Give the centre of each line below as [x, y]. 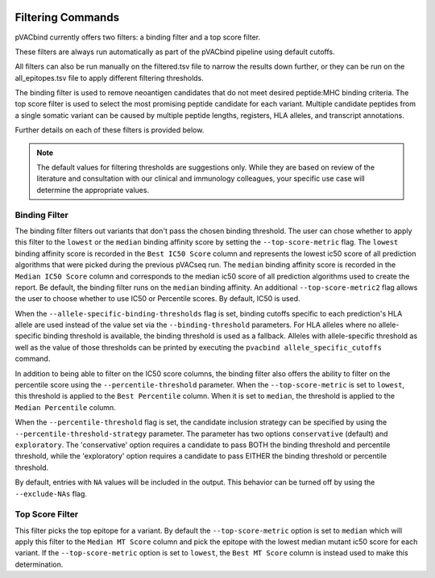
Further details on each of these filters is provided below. [110, 130]
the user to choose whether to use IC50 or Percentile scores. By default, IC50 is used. [158, 299]
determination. [39, 564]
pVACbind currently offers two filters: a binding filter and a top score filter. [138, 37]
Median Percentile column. [65, 407]
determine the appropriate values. [93, 190]
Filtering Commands [67, 17]
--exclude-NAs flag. [51, 493]
